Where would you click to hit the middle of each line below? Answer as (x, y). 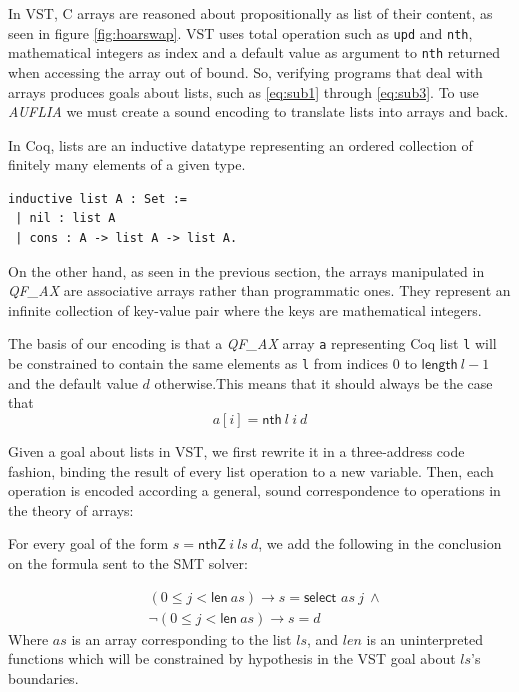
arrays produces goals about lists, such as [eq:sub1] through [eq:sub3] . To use (243, 91)
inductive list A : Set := (97, 198)
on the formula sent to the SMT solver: (128, 562)
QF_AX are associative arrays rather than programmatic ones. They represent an (259, 290)
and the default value (73, 382)
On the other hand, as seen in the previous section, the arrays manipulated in (246, 270)
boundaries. (43, 677)
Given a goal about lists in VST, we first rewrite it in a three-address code (236, 450)
